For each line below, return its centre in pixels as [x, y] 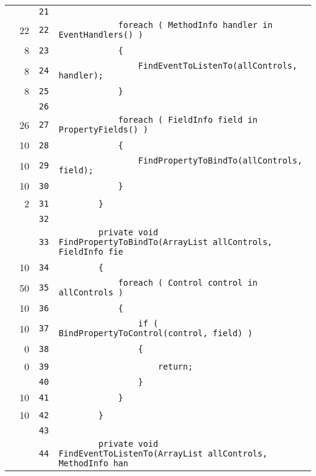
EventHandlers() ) [101, 35]
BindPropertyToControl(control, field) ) [156, 333]
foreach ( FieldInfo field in [188, 120]
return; [176, 366]
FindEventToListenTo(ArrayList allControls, [163, 454]
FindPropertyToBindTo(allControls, [220, 160]
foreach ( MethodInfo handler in [195, 25]
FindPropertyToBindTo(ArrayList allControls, [166, 242]
